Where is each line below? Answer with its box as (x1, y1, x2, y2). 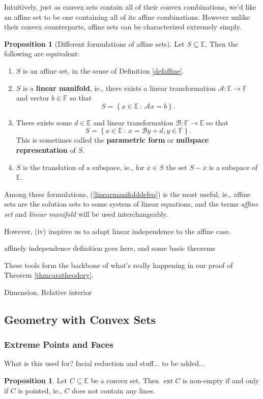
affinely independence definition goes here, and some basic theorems (4, 243, 216, 253)
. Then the (205, 38, 238, 49)
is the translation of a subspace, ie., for (23, 161, 144, 172)
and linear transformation (93, 117, 173, 127)
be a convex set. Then (91, 375, 159, 386)
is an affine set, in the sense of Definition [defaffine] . (23, 65, 184, 76)
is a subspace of (209, 161, 258, 172)
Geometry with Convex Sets (4, 311, 156, 327)
